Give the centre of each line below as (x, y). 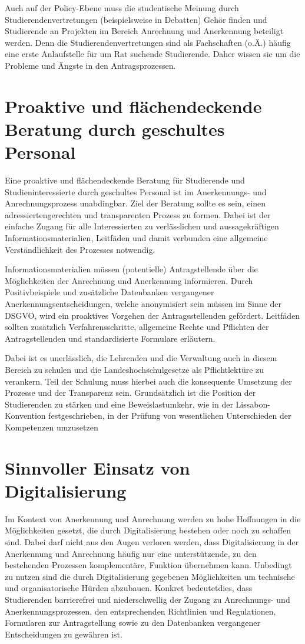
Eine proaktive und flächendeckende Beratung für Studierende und (125, 180)
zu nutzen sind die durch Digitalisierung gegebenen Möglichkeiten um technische (150, 576)
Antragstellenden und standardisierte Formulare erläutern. (110, 338)
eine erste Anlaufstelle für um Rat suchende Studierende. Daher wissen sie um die (152, 54)
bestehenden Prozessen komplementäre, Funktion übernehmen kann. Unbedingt (148, 565)
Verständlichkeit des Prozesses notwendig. (80, 249)
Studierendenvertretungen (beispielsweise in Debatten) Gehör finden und (136, 19)
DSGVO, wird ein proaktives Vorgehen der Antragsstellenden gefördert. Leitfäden (152, 315)
